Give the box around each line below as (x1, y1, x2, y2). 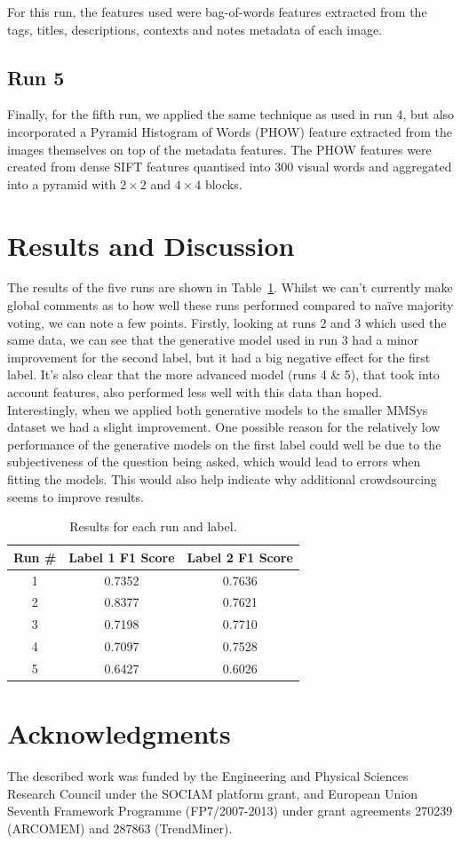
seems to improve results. (7, 487, 144, 506)
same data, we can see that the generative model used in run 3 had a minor (7, 330, 419, 349)
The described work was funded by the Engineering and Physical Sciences (7, 767, 409, 785)
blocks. (204, 174, 242, 193)
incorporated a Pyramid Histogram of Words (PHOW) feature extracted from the (7, 122, 453, 140)
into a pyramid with (7, 174, 116, 193)
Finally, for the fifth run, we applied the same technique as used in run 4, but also (7, 105, 455, 123)
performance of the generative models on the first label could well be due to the (7, 434, 441, 453)
